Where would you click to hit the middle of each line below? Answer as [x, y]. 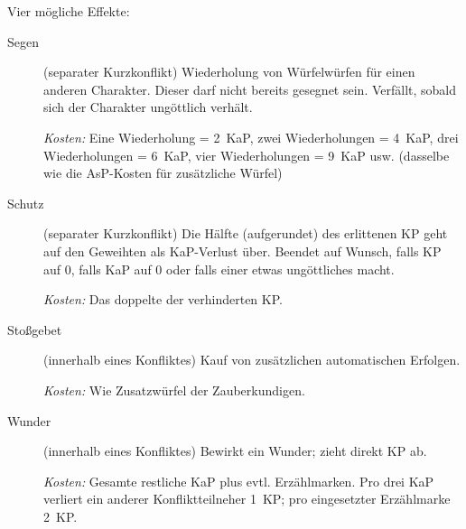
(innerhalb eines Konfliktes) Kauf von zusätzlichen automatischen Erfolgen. [252, 360]
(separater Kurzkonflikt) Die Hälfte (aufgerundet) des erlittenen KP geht [246, 233]
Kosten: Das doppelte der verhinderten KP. [163, 299]
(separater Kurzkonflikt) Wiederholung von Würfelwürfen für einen [229, 72]
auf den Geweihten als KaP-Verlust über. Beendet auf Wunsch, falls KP [242, 251]
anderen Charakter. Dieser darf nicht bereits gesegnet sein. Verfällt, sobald [250, 89]
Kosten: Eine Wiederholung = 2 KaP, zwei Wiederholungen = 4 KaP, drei [251, 137]
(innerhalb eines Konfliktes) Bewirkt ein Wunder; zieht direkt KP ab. [235, 451]
